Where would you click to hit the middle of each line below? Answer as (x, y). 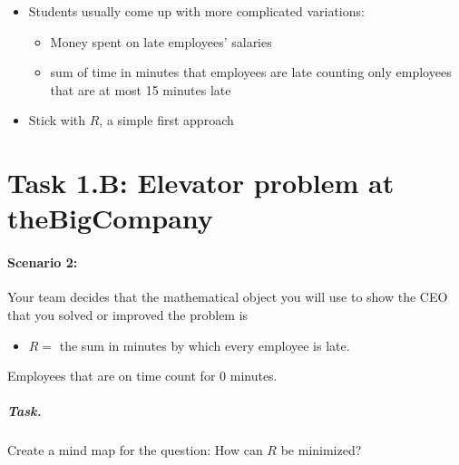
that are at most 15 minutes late (141, 89)
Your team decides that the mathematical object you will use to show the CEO (228, 297)
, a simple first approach (166, 120)
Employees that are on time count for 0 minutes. (142, 376)
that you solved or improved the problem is (128, 314)
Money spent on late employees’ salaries (161, 41)
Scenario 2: (43, 262)
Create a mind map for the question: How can (135, 450)
